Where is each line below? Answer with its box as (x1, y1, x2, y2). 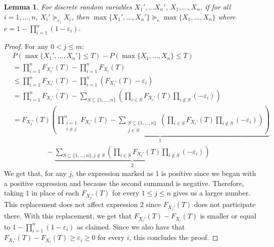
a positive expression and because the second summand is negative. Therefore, (4, 177, 244, 188)
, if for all (200, 1, 231, 11)
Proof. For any (4, 40, 49, 51)
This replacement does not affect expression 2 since (4, 199, 161, 209)
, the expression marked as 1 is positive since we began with (72, 168, 256, 178)
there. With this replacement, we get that (4, 210, 132, 221)
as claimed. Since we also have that (77, 221, 185, 231)
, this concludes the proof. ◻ (129, 232, 218, 242)
